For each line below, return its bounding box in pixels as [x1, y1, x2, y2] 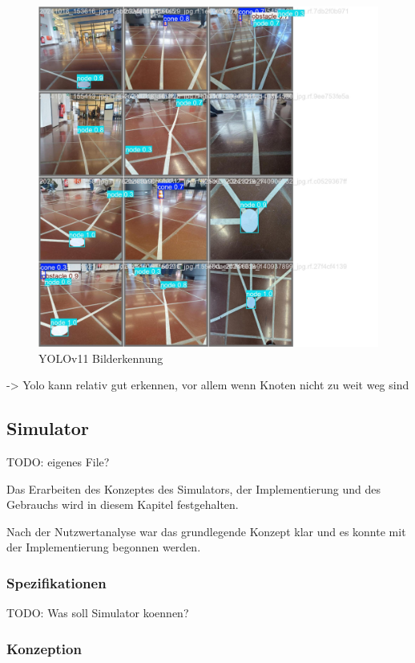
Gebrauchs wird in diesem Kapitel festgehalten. [6, 496, 239, 513]
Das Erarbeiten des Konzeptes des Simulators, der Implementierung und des [6, 480, 381, 497]
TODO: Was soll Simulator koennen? [6, 604, 189, 621]
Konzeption [6, 638, 82, 658]
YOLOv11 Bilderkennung [38, 349, 163, 366]
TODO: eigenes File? [6, 453, 110, 470]
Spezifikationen [6, 572, 107, 592]
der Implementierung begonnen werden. [6, 539, 201, 555]
